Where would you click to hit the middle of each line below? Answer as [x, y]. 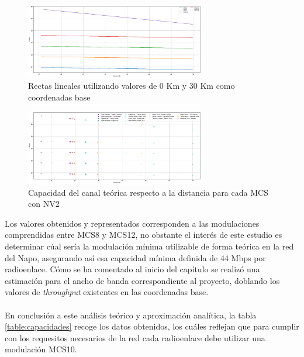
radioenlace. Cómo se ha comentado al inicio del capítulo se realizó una [132, 269]
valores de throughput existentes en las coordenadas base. [107, 292]
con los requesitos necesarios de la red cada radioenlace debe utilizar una [135, 337]
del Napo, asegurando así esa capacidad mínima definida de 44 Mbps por [135, 257]
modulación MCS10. [41, 349]
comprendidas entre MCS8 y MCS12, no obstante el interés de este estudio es [144, 235]
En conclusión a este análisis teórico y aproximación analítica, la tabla [131, 315]
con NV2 [44, 204]
